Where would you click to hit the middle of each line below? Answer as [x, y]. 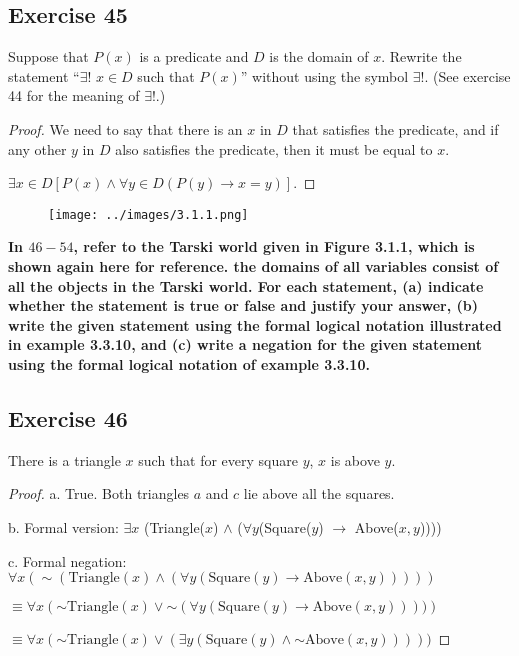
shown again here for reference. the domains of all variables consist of [253, 266]
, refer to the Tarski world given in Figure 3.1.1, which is [274, 246]
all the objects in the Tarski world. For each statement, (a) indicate [246, 285]
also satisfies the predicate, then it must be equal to [274, 148]
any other [37, 148]
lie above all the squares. [319, 493]
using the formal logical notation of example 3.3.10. [189, 363]
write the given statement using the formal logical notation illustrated [255, 324]
